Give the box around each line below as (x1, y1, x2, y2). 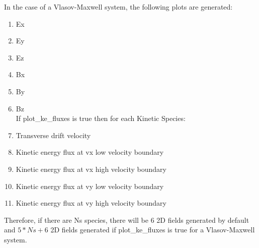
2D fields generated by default (156, 214, 249, 225)
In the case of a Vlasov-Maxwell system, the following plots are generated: (4, 2, 233, 12)
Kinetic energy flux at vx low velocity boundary (16, 147, 164, 157)
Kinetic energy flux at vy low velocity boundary (16, 180, 164, 191)
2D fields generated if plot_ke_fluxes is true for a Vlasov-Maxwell (50, 224, 255, 235)
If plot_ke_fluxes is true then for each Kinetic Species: (16, 113, 186, 123)
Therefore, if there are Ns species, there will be (4, 214, 148, 225)
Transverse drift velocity (16, 130, 91, 140)
